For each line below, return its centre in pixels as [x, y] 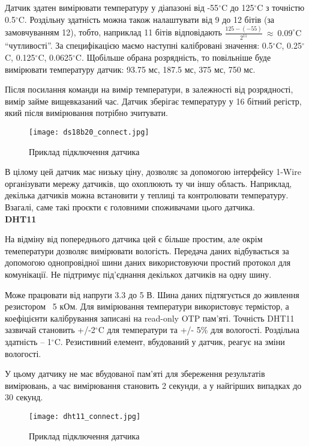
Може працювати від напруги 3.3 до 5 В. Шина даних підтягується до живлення [152, 294]
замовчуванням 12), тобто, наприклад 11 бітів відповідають [113, 32]
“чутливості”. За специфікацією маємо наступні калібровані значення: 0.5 [139, 45]
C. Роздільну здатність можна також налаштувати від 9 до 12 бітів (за [146, 19]
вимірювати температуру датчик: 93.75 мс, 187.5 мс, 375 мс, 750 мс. [130, 69]
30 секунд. [24, 397]
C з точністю [281, 7]
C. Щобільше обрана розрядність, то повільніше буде [173, 57]
